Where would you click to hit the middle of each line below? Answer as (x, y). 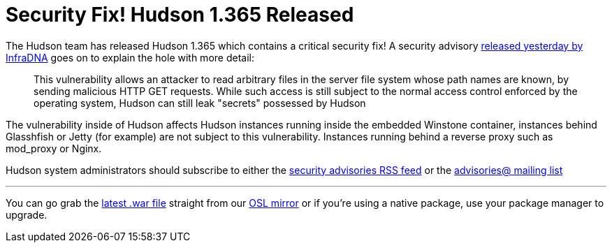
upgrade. (27, 214)
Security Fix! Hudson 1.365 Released (180, 15)
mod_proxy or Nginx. (54, 148)
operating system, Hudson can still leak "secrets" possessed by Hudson (200, 103)
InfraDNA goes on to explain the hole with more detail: (130, 57)
